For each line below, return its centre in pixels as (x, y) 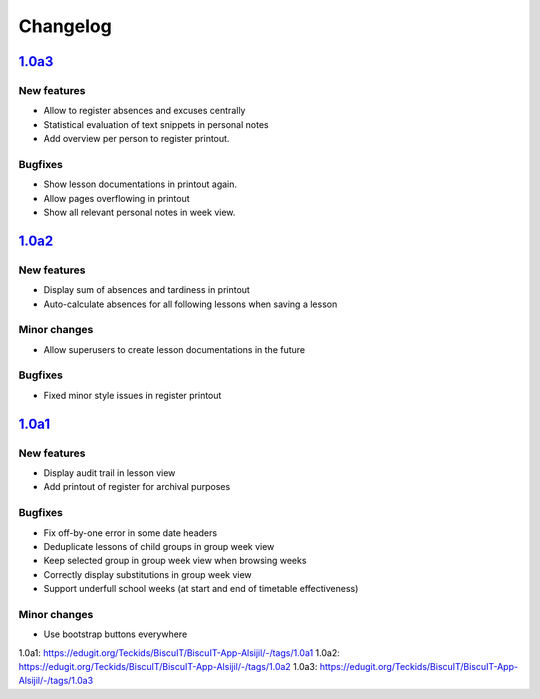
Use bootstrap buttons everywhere (115, 634)
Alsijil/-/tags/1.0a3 (56, 681)
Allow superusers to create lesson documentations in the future (174, 349)
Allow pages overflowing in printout (116, 198)
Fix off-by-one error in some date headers (130, 532)
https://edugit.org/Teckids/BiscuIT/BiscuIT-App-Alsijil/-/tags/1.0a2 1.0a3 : (168, 667)
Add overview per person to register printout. (136, 139)
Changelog (65, 26)
